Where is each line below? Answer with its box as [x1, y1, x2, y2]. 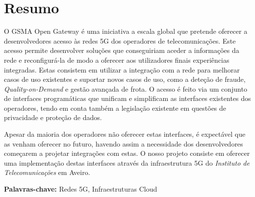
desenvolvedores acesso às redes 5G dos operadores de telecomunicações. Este [4, 35, 236, 46]
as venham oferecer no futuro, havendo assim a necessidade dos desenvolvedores [4, 138, 243, 148]
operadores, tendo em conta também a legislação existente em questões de [4, 102, 227, 113]
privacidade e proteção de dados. [4, 112, 102, 123]
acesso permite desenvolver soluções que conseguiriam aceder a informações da [4, 45, 239, 55]
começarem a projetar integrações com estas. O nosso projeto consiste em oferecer [4, 148, 250, 158]
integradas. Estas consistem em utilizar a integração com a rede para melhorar [4, 64, 240, 74]
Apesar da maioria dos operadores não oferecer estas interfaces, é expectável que [4, 129, 246, 139]
